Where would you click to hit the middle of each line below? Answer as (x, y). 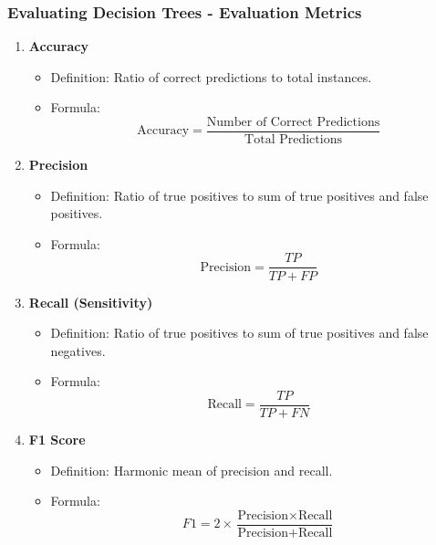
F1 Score (57, 439)
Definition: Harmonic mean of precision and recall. (192, 470)
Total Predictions (293, 140)
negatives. (78, 350)
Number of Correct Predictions (293, 122)
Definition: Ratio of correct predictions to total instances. (211, 76)
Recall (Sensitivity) (91, 302)
